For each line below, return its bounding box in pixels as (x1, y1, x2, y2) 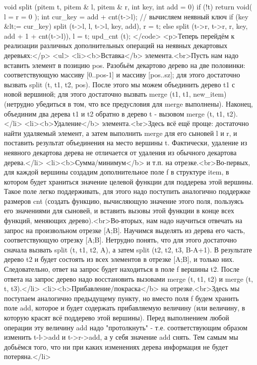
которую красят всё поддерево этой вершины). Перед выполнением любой (4, 312, 229, 322)
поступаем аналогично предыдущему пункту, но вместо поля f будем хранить (4, 293, 239, 303)
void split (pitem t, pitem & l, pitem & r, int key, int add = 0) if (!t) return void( (4, 1, 252, 11)
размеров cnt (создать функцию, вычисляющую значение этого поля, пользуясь (4, 195, 244, 206)
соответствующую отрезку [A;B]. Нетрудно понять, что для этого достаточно (4, 235, 237, 245)
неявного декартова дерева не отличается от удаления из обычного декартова (4, 147, 237, 157)
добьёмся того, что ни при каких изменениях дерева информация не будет (4, 341, 228, 352)
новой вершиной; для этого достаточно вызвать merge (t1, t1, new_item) (4, 89, 227, 99)
